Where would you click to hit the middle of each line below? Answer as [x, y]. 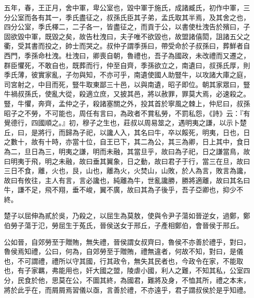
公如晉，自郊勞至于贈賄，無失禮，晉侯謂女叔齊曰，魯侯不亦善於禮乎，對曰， [127, 241]
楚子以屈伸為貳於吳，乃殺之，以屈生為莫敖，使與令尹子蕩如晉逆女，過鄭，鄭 [127, 216]
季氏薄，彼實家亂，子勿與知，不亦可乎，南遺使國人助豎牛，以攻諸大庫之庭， [127, 75]
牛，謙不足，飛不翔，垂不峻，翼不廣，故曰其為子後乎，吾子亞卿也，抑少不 [124, 190]
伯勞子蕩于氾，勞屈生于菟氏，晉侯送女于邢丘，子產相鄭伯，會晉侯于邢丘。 [124, 225]
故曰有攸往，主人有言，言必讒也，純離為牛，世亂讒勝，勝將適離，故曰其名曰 [127, 180]
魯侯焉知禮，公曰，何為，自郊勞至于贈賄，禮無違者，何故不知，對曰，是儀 [124, 251]
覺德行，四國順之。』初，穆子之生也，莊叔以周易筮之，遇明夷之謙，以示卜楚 [125, 123]
